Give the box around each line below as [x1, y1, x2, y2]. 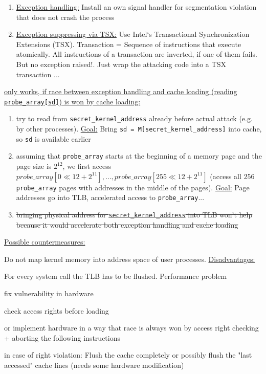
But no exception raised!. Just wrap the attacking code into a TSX [16, 58, 226, 69]
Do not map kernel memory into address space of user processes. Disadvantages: [4, 253, 255, 264]
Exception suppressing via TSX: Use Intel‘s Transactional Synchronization [16, 29, 250, 39]
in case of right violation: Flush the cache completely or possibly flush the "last [4, 349, 252, 360]
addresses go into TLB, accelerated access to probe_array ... [16, 192, 205, 203]
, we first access [62, 161, 112, 171]
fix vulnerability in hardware [4, 288, 94, 298]
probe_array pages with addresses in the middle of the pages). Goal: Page [16, 182, 250, 192]
